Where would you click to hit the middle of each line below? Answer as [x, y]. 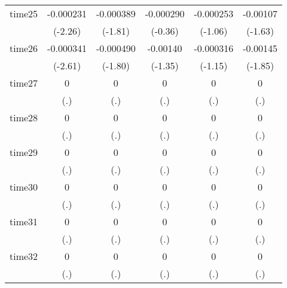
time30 [24, 187]
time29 [24, 152]
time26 [24, 48]
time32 [24, 256]
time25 [24, 13]
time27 [24, 83]
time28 [24, 117]
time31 [24, 221]
